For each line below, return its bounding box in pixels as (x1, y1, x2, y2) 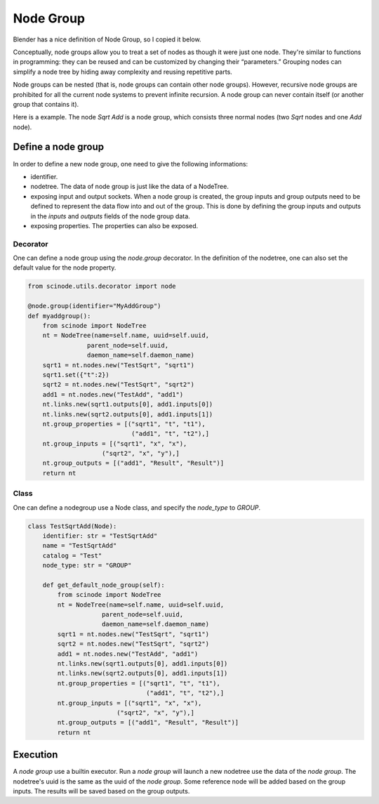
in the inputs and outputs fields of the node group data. (30, 211, 191, 220)
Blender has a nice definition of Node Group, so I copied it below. (13, 35, 201, 44)
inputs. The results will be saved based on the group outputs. (13, 787, 190, 796)
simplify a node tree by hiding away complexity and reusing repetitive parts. (13, 67, 233, 76)
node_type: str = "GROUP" (42, 562, 132, 569)
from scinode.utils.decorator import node (27, 282, 176, 291)
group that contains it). (13, 100, 79, 108)
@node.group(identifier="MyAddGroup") (27, 302, 161, 310)
